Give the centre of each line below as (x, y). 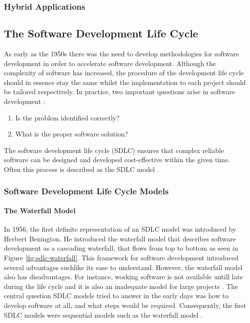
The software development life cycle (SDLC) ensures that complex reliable (114, 150)
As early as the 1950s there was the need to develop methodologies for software (122, 54)
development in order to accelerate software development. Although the (110, 63)
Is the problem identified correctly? (67, 117)
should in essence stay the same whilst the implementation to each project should (125, 82)
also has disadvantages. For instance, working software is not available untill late (124, 277)
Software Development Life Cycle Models (86, 191)
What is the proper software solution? (71, 134)
